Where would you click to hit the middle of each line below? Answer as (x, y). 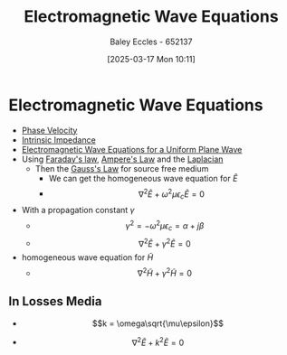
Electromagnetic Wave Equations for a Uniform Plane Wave (132, 149)
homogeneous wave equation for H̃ (87, 257)
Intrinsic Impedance (58, 140)
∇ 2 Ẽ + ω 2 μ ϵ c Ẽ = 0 (171, 194)
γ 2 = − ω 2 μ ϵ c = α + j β (165, 226)
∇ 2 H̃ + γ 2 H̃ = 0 (164, 272)
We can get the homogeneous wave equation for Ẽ (143, 178)
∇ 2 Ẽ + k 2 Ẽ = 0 (158, 341)
